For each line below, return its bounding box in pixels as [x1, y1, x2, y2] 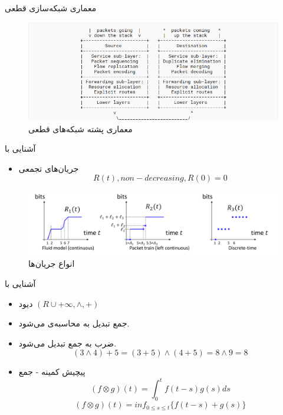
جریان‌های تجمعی [18, 162, 79, 174]
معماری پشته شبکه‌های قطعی [28, 122, 133, 135]
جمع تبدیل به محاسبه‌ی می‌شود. [18, 317, 130, 329]
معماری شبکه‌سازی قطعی [5, 2, 97, 14]
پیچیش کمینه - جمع [18, 365, 85, 378]
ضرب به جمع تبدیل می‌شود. [18, 336, 117, 349]
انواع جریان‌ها [28, 257, 75, 270]
